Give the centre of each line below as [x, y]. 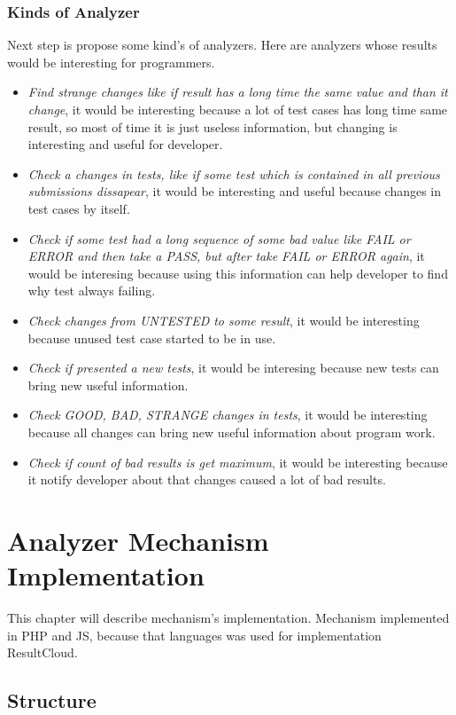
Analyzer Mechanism [138, 540]
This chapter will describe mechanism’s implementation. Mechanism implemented [228, 617]
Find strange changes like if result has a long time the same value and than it [238, 92]
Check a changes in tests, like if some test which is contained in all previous [234, 173]
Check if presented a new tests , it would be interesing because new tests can [233, 368]
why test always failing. [92, 291]
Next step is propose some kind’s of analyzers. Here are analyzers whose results [222, 45]
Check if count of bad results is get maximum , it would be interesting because [238, 462]
